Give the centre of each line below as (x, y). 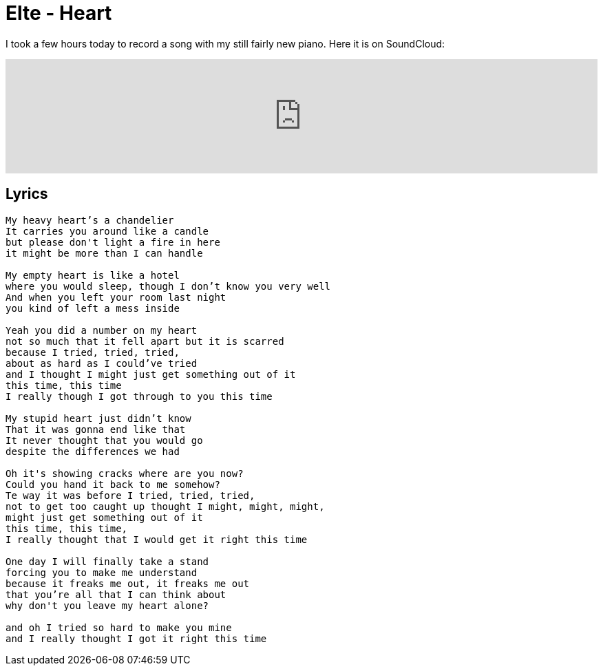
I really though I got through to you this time (139, 396)
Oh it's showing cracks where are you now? (125, 473)
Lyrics (27, 194)
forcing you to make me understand (102, 572)
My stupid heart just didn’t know (98, 418)
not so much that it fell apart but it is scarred (145, 341)
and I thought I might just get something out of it (151, 374)
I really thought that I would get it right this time (157, 539)
